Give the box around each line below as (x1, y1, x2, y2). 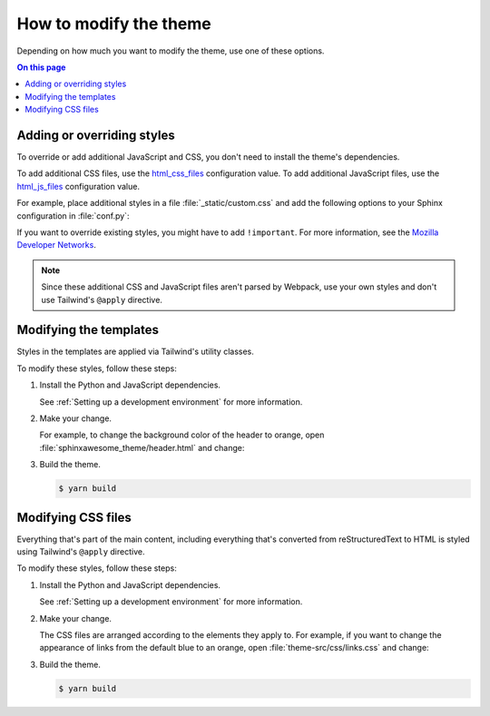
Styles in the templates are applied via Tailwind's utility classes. (16, 346, 254, 358)
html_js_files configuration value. (16, 181, 141, 191)
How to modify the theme (16, 14, 212, 34)
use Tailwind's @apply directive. (41, 294, 163, 305)
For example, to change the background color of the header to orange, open (39, 429, 325, 440)
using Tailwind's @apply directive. (16, 546, 145, 557)
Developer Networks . (16, 240, 97, 250)
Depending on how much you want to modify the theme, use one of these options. (16, 45, 325, 56)
